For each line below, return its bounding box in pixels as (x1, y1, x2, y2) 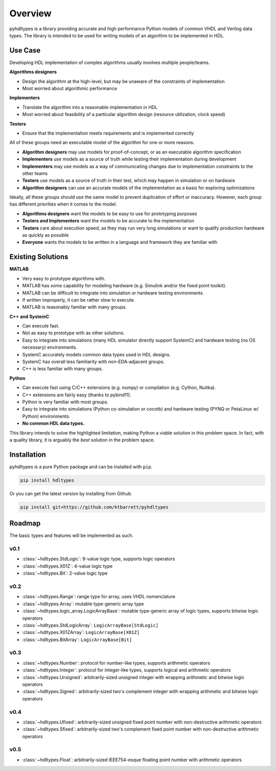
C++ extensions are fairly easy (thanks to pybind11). (22, 392, 131, 398)
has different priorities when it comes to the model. (9, 201, 117, 207)
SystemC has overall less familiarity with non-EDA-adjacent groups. (22, 358, 165, 365)
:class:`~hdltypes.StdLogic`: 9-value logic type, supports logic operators (22, 556, 175, 562)
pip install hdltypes (20, 477, 75, 483)
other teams (22, 170, 48, 176)
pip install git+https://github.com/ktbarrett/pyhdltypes (20, 504, 169, 510)
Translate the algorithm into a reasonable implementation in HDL (22, 104, 158, 110)
